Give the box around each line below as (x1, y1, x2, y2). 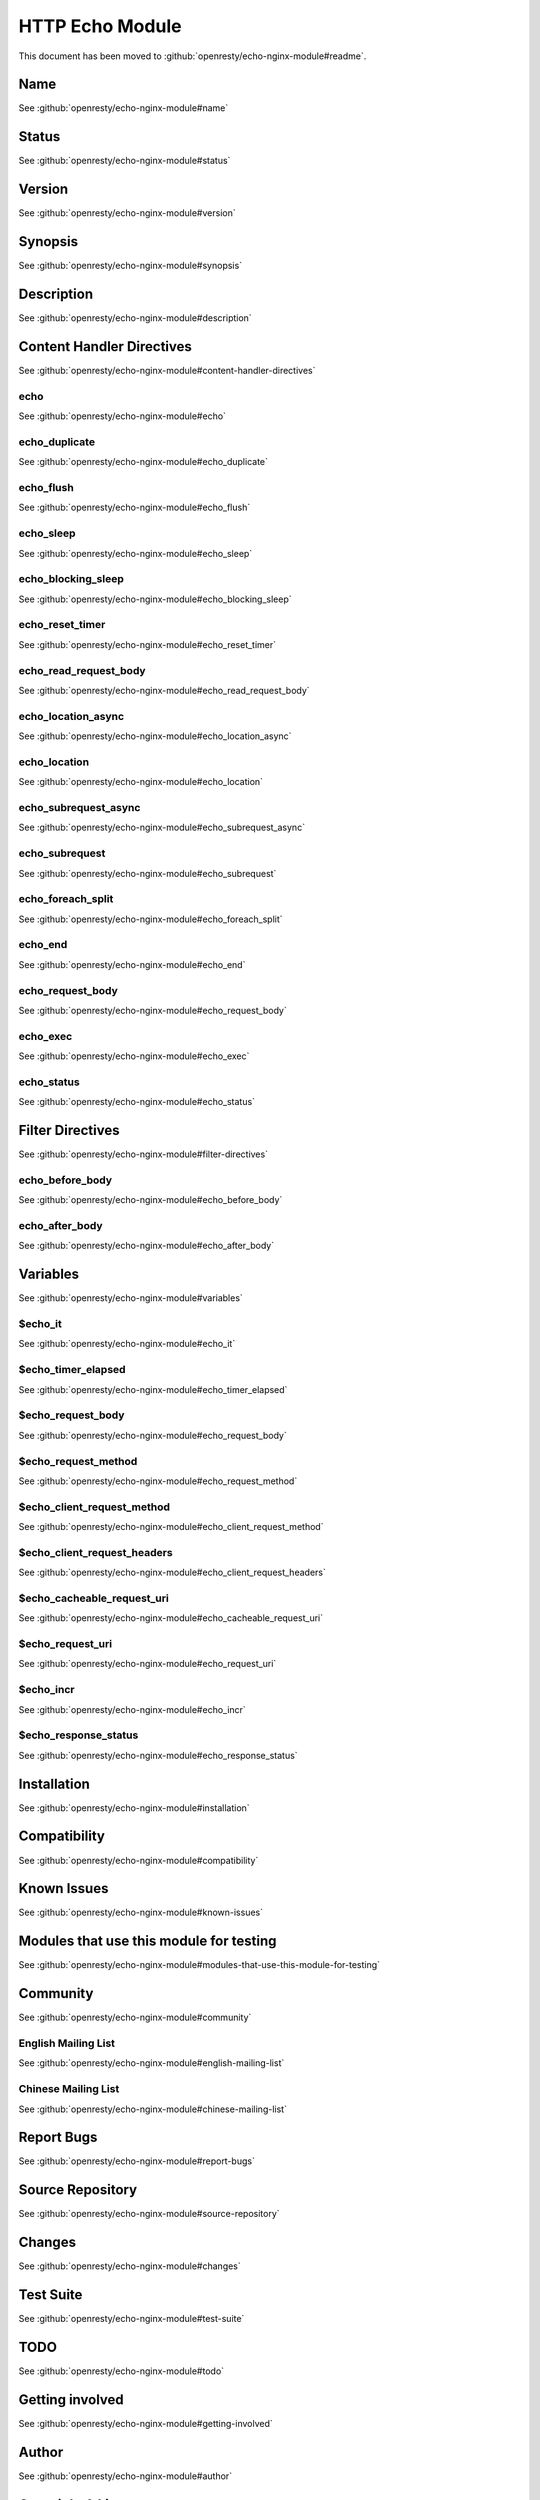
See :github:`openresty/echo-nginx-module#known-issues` (18, 1906, 264, 1919)
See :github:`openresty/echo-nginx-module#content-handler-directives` (18, 364, 316, 376)
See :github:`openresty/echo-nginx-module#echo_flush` (18, 501, 251, 514)
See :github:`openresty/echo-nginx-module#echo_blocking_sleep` (18, 593, 292, 605)
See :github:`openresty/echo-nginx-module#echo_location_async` (18, 730, 292, 742)
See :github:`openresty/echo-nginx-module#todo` (18, 2365, 225, 2377)
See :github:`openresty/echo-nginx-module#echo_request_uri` (18, 1658, 277, 1670)
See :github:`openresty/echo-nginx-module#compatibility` (18, 1854, 259, 1866)
